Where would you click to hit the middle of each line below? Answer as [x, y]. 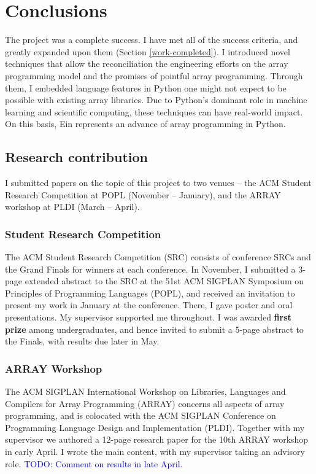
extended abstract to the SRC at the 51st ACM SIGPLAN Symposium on [164, 281]
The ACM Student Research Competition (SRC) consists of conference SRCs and [158, 257]
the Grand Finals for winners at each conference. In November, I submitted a [150, 269]
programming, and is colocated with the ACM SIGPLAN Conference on [141, 415]
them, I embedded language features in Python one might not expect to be [146, 87]
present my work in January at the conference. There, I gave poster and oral [149, 305]
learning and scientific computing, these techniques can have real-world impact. [154, 111]
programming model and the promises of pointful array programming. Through [154, 75]
